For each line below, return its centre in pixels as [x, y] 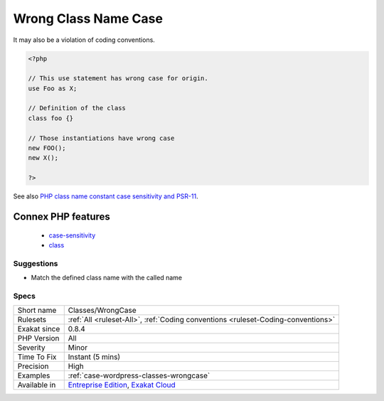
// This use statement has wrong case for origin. [118, 79]
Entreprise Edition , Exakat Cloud [122, 385]
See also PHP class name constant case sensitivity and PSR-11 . [106, 196]
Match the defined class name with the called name [107, 278]
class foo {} [51, 118]
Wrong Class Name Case [88, 18]
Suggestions [36, 263]
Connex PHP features [62, 217]
